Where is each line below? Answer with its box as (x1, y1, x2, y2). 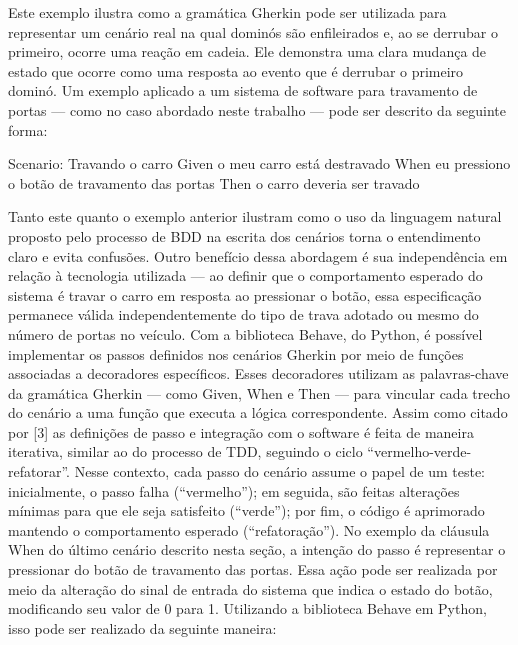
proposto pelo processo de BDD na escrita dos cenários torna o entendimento (8, 225, 481, 246)
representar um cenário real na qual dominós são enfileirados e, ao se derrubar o (8, 21, 498, 42)
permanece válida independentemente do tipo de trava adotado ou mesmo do (8, 304, 479, 325)
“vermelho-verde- (367, 441, 472, 462)
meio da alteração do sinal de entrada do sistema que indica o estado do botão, (8, 578, 493, 599)
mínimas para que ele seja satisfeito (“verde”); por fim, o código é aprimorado (8, 500, 485, 521)
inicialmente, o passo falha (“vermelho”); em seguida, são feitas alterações (8, 480, 460, 501)
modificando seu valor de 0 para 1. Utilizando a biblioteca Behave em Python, (8, 598, 487, 619)
